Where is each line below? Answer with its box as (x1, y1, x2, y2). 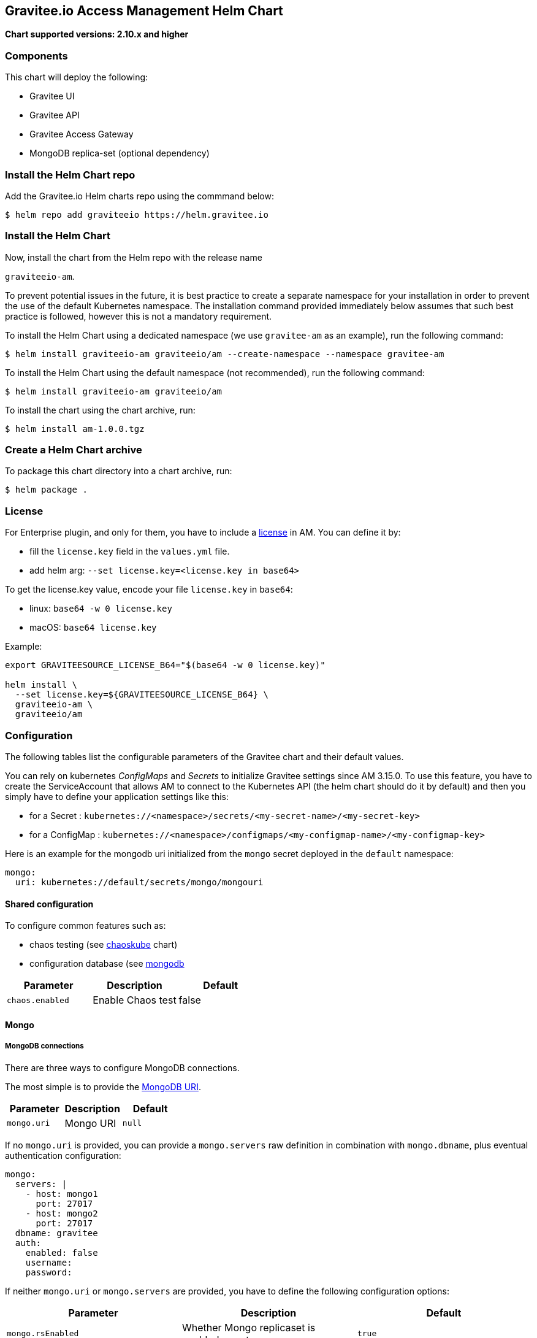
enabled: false (25, 1247, 98, 1258)
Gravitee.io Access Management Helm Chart (5, 3, 283, 18)
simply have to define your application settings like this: (5, 791, 229, 802)
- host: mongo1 (25, 1188, 98, 1199)
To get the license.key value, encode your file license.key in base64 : (5, 584, 293, 595)
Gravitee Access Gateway (29, 129, 134, 140)
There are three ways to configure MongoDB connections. (5, 1062, 240, 1073)
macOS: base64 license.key (29, 622, 157, 633)
